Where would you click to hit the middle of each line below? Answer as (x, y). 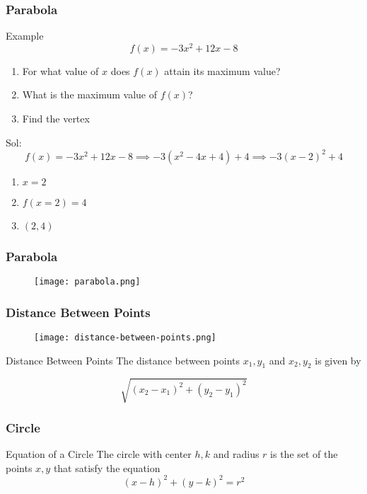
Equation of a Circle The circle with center (99, 454)
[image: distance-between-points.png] (125, 337)
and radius (236, 454)
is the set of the (304, 454)
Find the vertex (56, 119)
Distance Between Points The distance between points (123, 360)
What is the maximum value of (90, 94)
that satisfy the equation (107, 467)
